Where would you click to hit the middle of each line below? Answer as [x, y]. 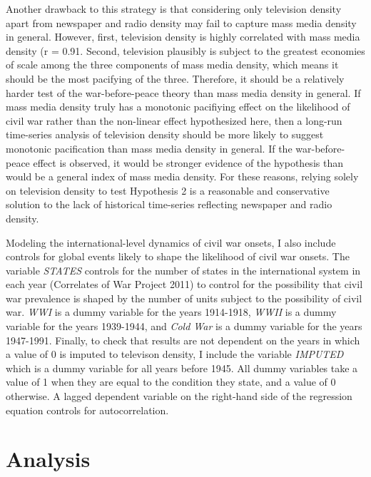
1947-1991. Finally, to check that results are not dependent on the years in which [183, 340]
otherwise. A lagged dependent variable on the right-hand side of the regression [179, 396]
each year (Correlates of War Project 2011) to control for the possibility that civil [184, 284]
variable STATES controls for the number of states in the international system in [183, 270]
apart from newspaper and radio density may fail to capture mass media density [181, 22]
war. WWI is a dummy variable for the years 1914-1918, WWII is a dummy [171, 312]
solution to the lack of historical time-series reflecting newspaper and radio [169, 204]
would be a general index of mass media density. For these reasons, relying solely [182, 176]
